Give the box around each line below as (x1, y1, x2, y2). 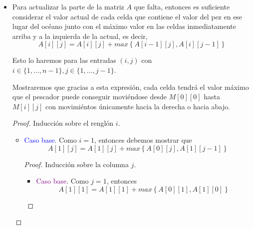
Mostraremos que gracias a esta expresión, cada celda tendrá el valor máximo (12, 81, 249, 92)
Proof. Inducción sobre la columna (24, 159, 129, 169)
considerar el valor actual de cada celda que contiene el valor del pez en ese (12, 11, 243, 21)
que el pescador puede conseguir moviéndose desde (12, 91, 167, 102)
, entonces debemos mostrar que (94, 134, 192, 145)
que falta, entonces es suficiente (134, 1, 230, 11)
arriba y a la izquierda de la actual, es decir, (12, 30, 148, 41)
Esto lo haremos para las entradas (12, 55, 116, 65)
